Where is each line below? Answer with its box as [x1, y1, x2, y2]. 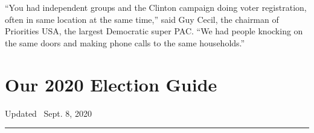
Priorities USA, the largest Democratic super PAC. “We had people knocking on [5, 25, 303, 37]
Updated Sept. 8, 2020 [5, 107, 92, 119]
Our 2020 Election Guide [5, 72, 217, 96]
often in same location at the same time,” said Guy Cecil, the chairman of [5, 13, 279, 25]
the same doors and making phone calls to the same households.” [5, 36, 245, 49]
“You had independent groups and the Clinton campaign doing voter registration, [5, 1, 307, 13]
